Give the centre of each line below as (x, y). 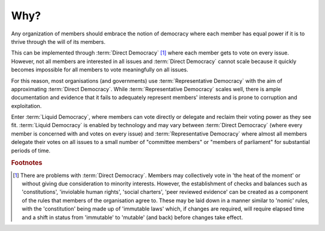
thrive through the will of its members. (58, 41)
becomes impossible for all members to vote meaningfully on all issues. (100, 70)
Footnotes (27, 163)
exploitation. (26, 106)
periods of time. (31, 151)
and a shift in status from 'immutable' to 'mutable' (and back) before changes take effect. (132, 217)
